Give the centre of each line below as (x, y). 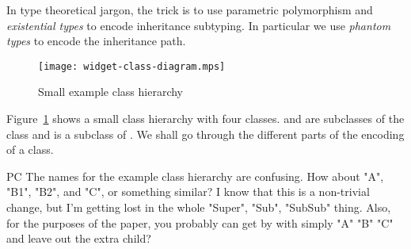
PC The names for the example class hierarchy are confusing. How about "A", (195, 176)
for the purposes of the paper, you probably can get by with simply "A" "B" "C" (200, 222)
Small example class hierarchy (110, 92)
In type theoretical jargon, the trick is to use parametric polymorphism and (190, 10)
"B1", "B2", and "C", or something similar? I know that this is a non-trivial (188, 192)
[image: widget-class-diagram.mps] (132, 66)
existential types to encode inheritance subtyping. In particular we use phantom (199, 25)
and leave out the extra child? (79, 238)
